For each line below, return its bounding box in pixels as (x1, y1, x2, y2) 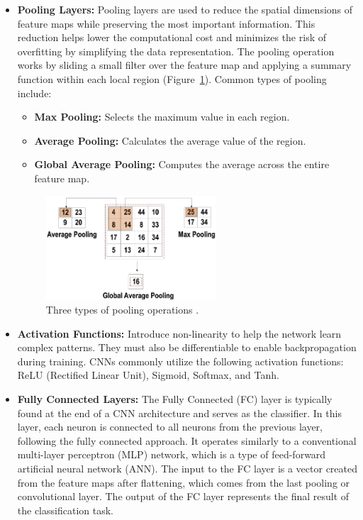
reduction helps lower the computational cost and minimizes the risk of (17, 30, 326, 45)
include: (17, 85, 52, 100)
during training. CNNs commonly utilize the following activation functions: (17, 353, 344, 368)
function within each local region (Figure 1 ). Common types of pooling (17, 71, 327, 86)
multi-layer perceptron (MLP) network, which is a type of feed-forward (17, 447, 326, 462)
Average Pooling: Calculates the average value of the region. (34, 133, 306, 148)
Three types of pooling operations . (45, 302, 199, 317)
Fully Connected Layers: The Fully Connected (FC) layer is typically (17, 392, 333, 406)
